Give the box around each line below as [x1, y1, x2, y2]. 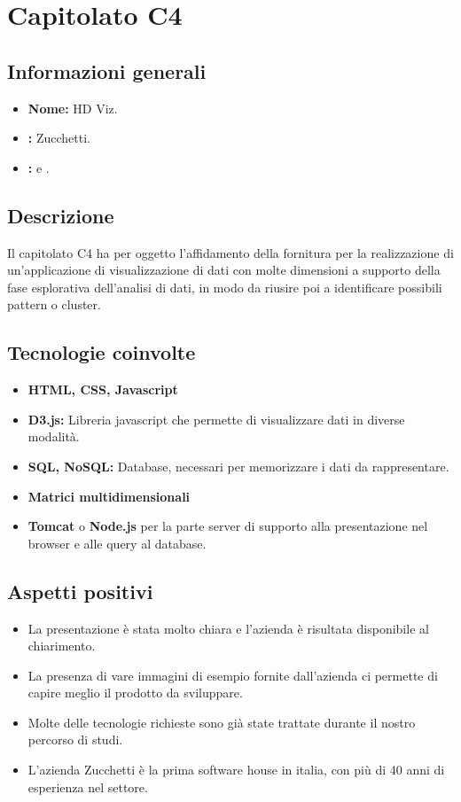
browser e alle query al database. [27, 533, 207, 552]
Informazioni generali [7, 57, 207, 84]
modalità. [27, 427, 80, 446]
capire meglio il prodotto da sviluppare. [27, 683, 243, 702]
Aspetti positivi [7, 577, 153, 604]
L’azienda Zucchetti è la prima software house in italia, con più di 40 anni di [27, 760, 445, 779]
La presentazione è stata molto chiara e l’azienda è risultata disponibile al [27, 619, 429, 637]
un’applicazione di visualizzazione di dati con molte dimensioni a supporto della [7, 261, 441, 279]
